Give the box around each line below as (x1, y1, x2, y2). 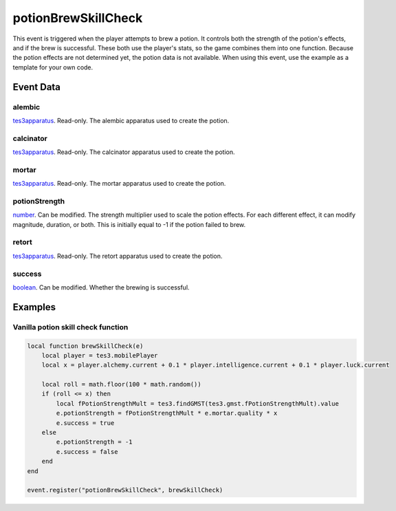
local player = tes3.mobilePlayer (41, 351, 158, 359)
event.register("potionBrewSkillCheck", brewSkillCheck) (27, 486, 223, 494)
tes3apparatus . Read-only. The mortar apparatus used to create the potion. (12, 180, 226, 188)
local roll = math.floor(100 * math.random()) (41, 380, 202, 389)
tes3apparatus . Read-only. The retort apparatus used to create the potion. (12, 252, 223, 260)
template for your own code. (12, 63, 93, 72)
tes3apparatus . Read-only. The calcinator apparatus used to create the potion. (12, 148, 235, 156)
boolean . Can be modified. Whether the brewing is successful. (12, 283, 190, 292)
